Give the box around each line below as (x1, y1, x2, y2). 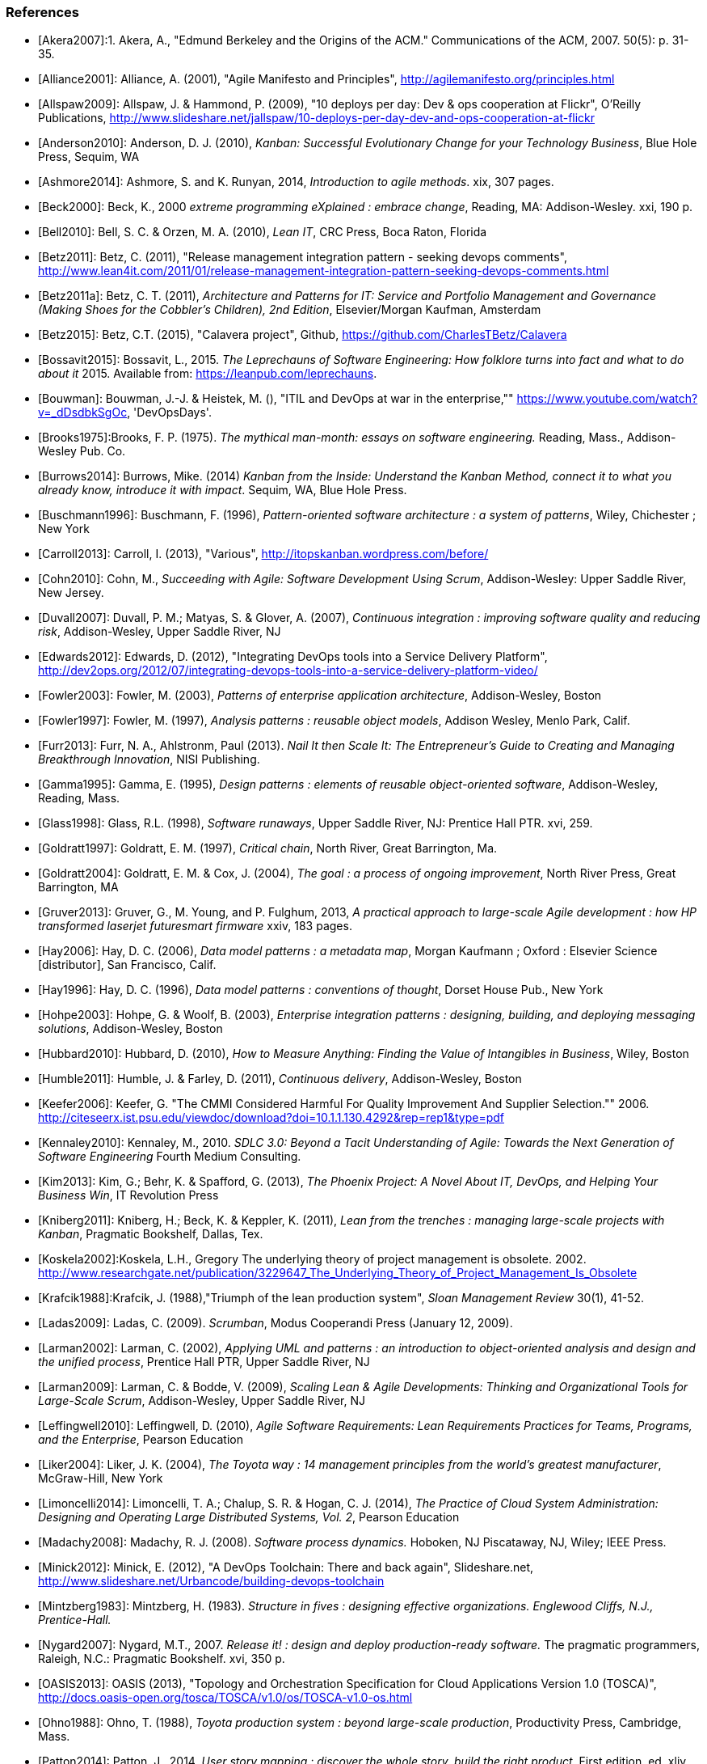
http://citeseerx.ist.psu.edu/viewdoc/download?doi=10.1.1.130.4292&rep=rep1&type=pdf (38, 1110, 505, 1125)
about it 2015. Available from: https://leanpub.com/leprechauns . (38, 366, 377, 381)
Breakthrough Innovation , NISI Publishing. (38, 752, 260, 767)
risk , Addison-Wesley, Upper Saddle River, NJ (38, 624, 281, 639)
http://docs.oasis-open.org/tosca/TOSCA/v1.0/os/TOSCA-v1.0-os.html (38, 1690, 413, 1705)
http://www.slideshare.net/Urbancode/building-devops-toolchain (38, 1574, 385, 1588)
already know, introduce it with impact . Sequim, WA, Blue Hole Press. (38, 483, 407, 497)
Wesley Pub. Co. (38, 444, 126, 459)
